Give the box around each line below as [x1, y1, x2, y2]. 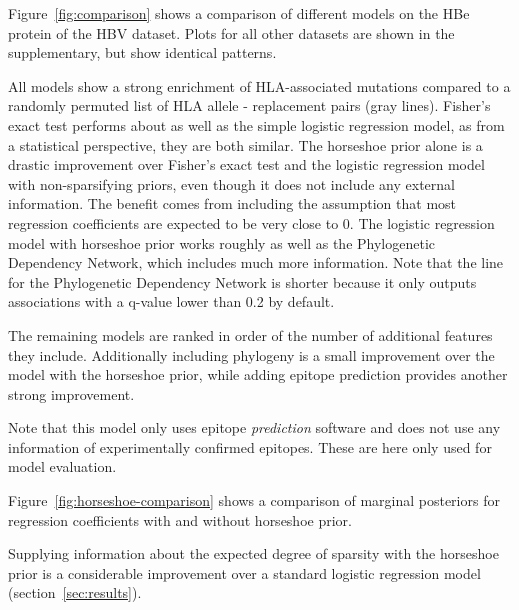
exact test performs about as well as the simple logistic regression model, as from [8, 114, 505, 135]
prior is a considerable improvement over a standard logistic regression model [8, 562, 481, 583]
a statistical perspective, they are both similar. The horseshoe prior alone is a [8, 134, 483, 155]
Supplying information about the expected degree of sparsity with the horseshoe [8, 543, 499, 564]
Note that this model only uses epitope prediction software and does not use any [8, 417, 501, 438]
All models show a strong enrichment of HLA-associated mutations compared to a [8, 75, 511, 96]
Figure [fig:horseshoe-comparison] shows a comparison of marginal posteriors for [8, 490, 500, 511]
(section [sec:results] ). [8, 582, 142, 603]
